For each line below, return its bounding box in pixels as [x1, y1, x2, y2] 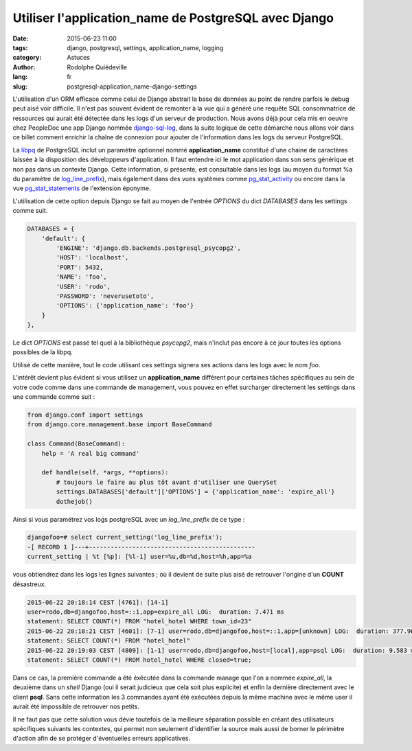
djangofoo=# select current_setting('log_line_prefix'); [27, 533, 223, 542]
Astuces [67, 54, 91, 62]
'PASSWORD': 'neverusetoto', [56, 292, 154, 300]
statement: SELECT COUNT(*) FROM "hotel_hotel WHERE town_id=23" [27, 618, 252, 625]
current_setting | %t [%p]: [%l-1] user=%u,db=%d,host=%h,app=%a [27, 553, 252, 561]
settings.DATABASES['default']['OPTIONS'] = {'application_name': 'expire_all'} [56, 488, 336, 496]
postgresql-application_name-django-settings [67, 82, 197, 91]
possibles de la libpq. [12, 348, 73, 356]
